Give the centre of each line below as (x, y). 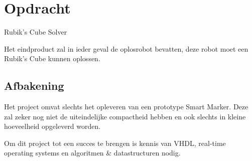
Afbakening (34, 86)
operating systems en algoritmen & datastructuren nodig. (92, 153)
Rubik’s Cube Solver (36, 32)
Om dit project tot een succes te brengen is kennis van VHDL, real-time (115, 143)
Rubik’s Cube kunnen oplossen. (52, 58)
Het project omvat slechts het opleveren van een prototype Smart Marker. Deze (126, 107)
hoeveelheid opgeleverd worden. (52, 126)
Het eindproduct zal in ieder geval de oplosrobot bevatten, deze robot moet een (126, 48)
